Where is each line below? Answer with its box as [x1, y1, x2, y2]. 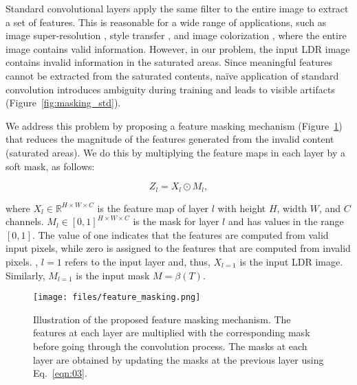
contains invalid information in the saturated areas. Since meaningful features [6, 55, 332, 69]
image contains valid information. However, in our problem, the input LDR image [6, 41, 350, 56]
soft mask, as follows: [6, 159, 95, 173]
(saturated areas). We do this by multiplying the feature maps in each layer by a [6, 145, 345, 159]
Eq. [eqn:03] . [33, 366, 87, 380]
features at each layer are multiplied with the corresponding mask [33, 325, 310, 340]
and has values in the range [228, 214, 344, 229]
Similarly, [6, 268, 45, 282]
